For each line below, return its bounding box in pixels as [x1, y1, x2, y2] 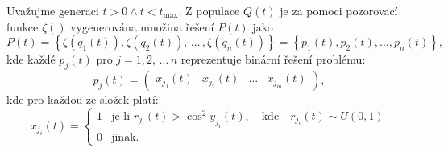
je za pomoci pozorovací [280, 2, 398, 18]
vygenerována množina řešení [70, 18, 214, 35]
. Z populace [178, 2, 240, 18]
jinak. [111, 131, 139, 143]
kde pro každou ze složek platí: [6, 90, 159, 107]
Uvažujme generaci [6, 2, 99, 18]
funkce [6, 18, 39, 35]
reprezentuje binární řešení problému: [180, 51, 366, 68]
